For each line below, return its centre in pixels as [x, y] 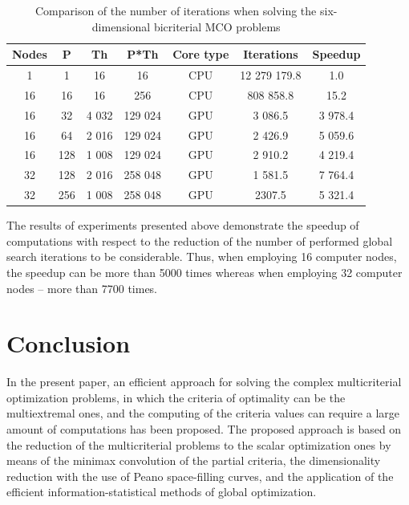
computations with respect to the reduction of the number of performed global [200, 240]
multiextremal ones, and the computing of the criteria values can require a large [203, 413]
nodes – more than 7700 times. [82, 288]
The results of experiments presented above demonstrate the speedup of [183, 225]
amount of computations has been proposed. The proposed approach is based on [204, 429]
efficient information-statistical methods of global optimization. [162, 492]
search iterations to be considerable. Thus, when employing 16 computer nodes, [202, 257]
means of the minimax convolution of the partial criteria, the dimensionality [194, 460]
